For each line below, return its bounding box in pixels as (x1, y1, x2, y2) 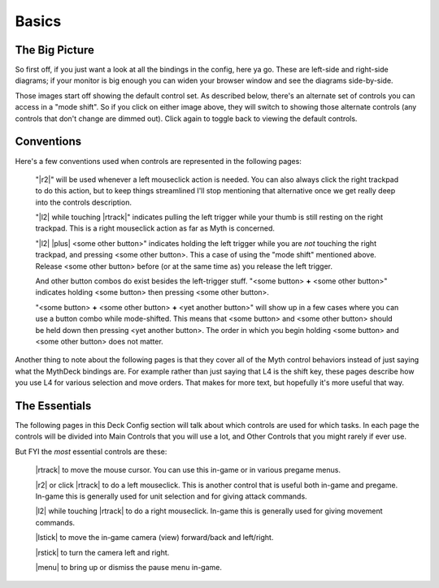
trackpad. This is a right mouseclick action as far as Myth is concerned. (35, 223, 276, 233)
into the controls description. (35, 197, 132, 207)
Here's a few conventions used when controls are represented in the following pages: (15, 156, 302, 166)
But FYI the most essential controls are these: (15, 447, 167, 456)
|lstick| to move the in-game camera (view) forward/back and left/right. (35, 533, 274, 543)
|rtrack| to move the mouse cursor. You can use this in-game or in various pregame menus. (35, 465, 341, 475)
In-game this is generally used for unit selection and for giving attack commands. (35, 491, 308, 501)
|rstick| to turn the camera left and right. (35, 547, 170, 557)
